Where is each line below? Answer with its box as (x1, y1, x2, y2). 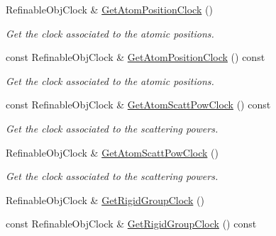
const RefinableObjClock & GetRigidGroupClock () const (6, 216, 257, 231)
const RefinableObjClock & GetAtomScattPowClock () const (6, 97, 271, 112)
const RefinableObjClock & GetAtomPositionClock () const (6, 50, 265, 64)
